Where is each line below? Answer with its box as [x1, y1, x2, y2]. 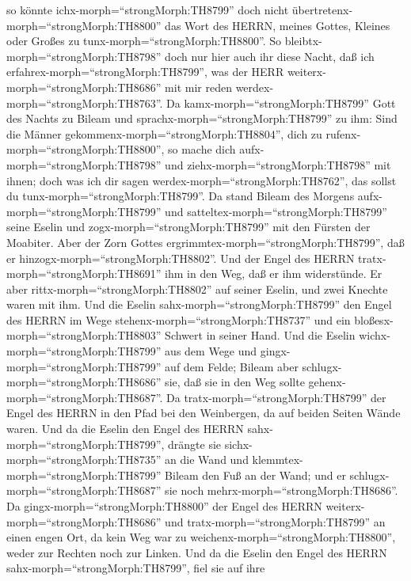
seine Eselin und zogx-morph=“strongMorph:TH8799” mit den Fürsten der [6, 218, 371, 235]
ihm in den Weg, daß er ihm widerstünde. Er [165, 265, 382, 282]
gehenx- [308, 374, 346, 390]
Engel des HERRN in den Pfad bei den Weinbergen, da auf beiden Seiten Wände [6, 404, 401, 421]
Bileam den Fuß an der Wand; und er [165, 466, 346, 483]
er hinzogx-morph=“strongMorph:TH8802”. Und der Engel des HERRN [6, 249, 355, 266]
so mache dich [168, 141, 236, 158]
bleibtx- [284, 32, 322, 49]
